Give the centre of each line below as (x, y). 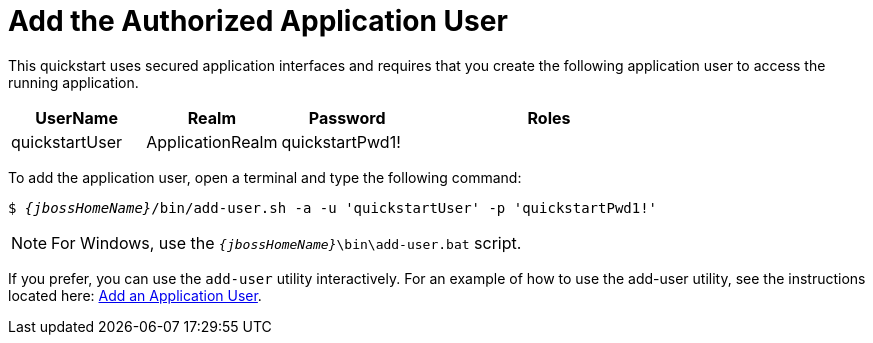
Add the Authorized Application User (258, 21)
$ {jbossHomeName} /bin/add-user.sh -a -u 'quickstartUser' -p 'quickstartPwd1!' (333, 207)
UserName (76, 117)
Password (347, 117)
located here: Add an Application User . (135, 295)
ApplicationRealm (212, 141)
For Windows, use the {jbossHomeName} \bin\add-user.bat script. (286, 242)
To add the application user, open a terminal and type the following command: (265, 177)
